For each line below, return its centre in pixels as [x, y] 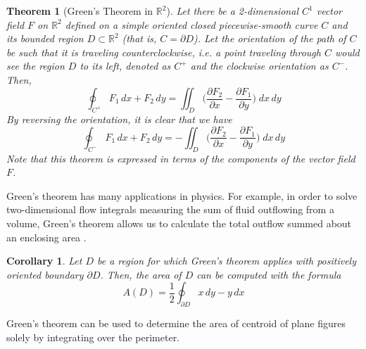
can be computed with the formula [269, 274]
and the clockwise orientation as [259, 66]
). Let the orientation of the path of [270, 38]
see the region [36, 66]
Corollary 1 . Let [44, 261]
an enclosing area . [46, 237]
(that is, [139, 38]
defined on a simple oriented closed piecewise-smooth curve [191, 24]
